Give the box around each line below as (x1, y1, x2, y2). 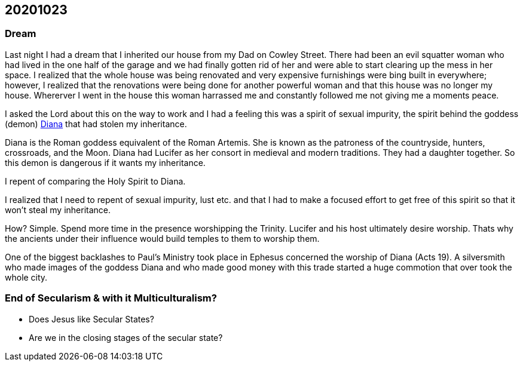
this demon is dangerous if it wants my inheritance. (5, 157, 206, 168)
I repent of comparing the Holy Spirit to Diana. (5, 176, 186, 186)
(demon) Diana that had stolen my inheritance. (5, 118, 187, 129)
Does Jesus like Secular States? (29, 313, 154, 324)
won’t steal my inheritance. (5, 204, 111, 215)
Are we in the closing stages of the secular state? (29, 332, 223, 343)
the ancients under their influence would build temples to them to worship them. (5, 233, 320, 244)
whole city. (5, 272, 48, 282)
